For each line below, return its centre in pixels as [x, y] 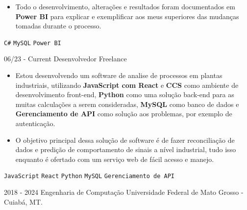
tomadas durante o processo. [58, 26]
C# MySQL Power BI [33, 43]
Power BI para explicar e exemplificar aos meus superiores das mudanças [127, 16]
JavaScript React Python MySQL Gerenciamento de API [89, 176]
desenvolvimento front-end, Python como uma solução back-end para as [125, 94]
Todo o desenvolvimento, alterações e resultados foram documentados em [125, 6]
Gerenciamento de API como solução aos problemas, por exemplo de [124, 114]
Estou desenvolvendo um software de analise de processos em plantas [119, 75]
